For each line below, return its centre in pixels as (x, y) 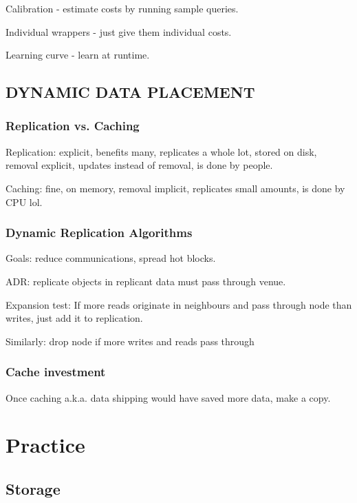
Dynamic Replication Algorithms (99, 233)
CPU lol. (24, 202)
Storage (33, 488)
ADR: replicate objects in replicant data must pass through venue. (146, 281)
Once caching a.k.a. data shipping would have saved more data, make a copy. (168, 397)
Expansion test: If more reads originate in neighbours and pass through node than (179, 304)
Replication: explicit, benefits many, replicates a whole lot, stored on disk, (161, 151)
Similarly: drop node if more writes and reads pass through (130, 341)
